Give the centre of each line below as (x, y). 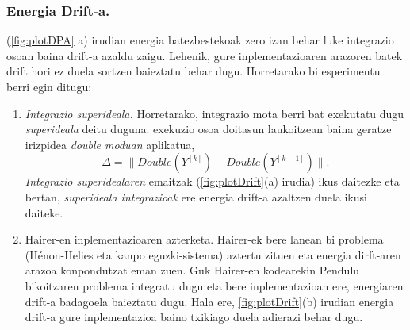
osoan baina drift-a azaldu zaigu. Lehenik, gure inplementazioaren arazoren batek (205, 55)
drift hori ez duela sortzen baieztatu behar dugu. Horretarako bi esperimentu (194, 71)
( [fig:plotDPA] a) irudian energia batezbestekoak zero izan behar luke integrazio (200, 40)
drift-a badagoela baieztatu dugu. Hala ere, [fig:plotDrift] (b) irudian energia (209, 301)
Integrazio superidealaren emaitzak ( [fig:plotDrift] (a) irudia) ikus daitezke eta (212, 181)
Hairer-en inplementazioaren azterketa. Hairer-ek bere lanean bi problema (204, 239)
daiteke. (44, 212)
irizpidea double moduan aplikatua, (110, 144)
